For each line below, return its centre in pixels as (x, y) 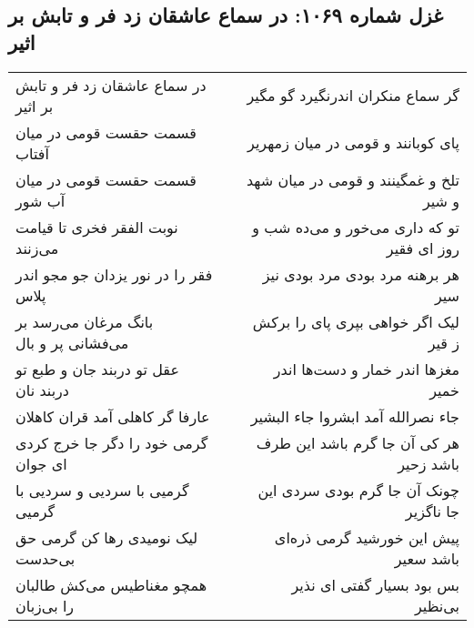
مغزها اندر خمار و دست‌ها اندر (366, 369)
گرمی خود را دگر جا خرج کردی (112, 442)
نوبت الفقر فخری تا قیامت (97, 227)
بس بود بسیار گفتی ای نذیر (375, 584)
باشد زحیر (429, 463)
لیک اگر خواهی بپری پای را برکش (356, 321)
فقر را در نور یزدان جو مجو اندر (114, 274)
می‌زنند (37, 248)
